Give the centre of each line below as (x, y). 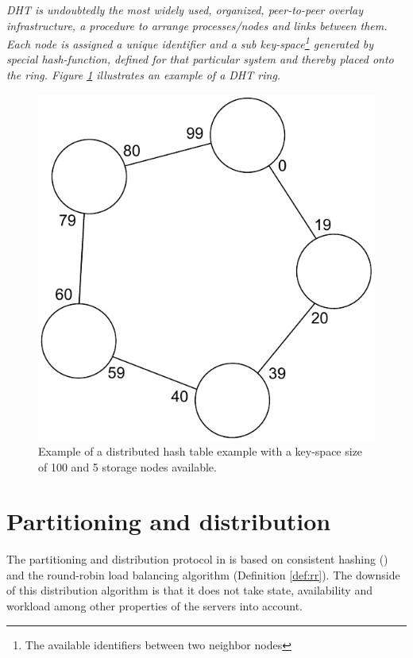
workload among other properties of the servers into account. (155, 606)
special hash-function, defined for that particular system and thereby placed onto (200, 59)
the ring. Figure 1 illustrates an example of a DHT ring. (144, 75)
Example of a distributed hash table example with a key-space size (201, 450)
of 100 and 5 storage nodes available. (127, 466)
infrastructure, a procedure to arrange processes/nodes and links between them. (197, 25)
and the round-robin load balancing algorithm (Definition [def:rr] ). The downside (203, 574)
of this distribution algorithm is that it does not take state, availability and (189, 590)
